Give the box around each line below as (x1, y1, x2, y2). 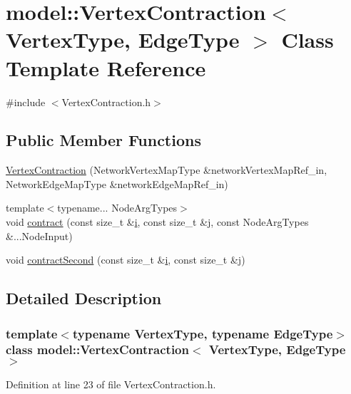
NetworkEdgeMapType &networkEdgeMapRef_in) (6, 176, 228, 191)
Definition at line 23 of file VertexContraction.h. (6, 376, 216, 391)
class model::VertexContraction (6, 341, 189, 358)
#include (6, 94, 46, 109)
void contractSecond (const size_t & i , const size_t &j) (6, 252, 245, 267)
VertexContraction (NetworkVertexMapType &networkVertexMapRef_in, (6, 162, 327, 177)
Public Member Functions (6, 129, 201, 151)
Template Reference (6, 53, 206, 82)
